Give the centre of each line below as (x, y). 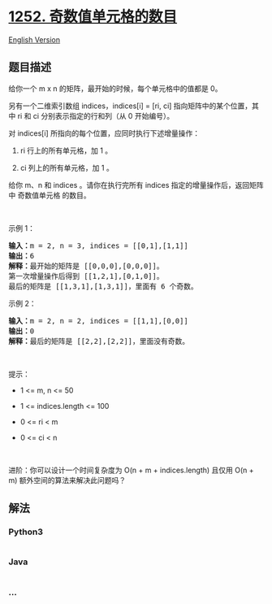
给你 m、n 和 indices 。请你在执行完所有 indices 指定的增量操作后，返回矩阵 (136, 185)
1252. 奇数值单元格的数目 (93, 17)
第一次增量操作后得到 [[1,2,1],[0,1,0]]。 (86, 276)
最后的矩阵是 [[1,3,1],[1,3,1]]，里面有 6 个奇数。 (104, 286)
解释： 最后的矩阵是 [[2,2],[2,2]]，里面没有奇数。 (99, 341)
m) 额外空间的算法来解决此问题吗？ (67, 480)
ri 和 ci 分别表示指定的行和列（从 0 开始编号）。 (96, 115)
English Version (35, 39)
